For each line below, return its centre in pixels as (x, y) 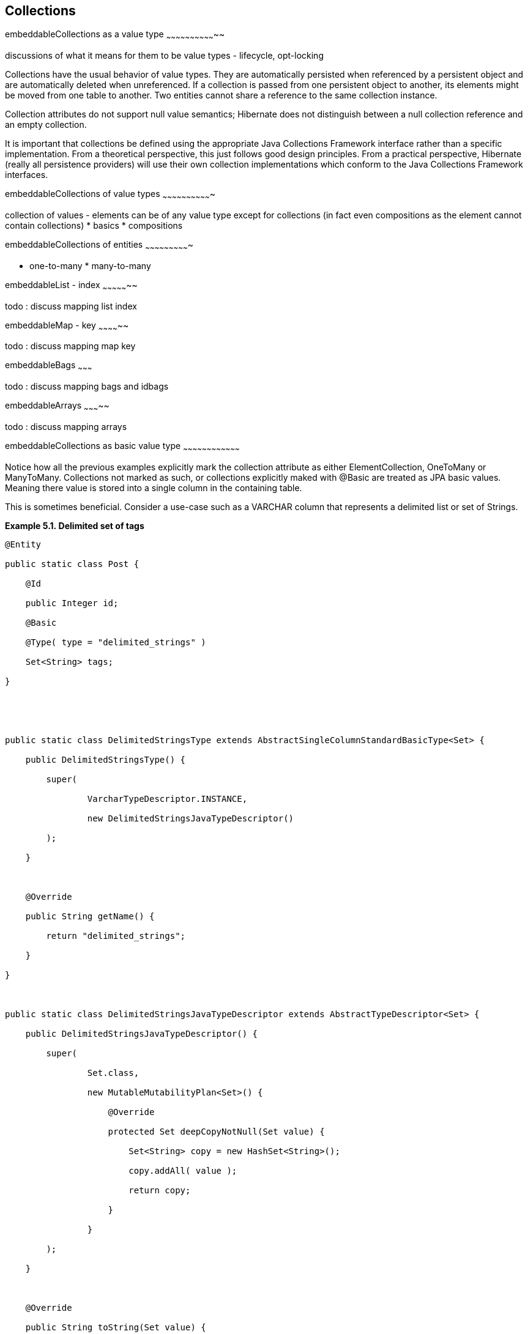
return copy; (160, 1190)
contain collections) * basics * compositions (94, 226)
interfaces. (27, 175)
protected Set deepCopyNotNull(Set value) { (216, 1131)
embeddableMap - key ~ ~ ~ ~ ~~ (67, 326)
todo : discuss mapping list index (71, 306)
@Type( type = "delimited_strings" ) (116, 642)
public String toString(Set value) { (116, 1327)
